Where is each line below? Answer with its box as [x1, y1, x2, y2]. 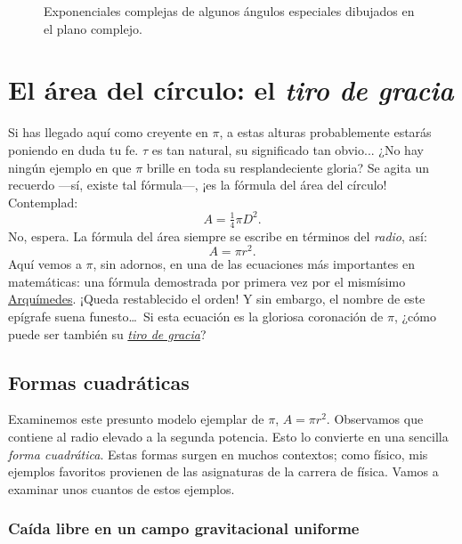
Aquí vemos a [8, 255, 82, 273]
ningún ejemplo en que [8, 158, 132, 176]
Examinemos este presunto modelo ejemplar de [8, 410, 264, 428]
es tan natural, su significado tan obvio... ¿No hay [151, 140, 424, 158]
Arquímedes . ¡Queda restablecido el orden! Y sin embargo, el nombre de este [8, 289, 426, 308]
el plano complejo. [44, 19, 142, 37]
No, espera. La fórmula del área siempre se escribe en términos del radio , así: [8, 226, 427, 245]
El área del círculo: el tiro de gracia [8, 71, 454, 109]
